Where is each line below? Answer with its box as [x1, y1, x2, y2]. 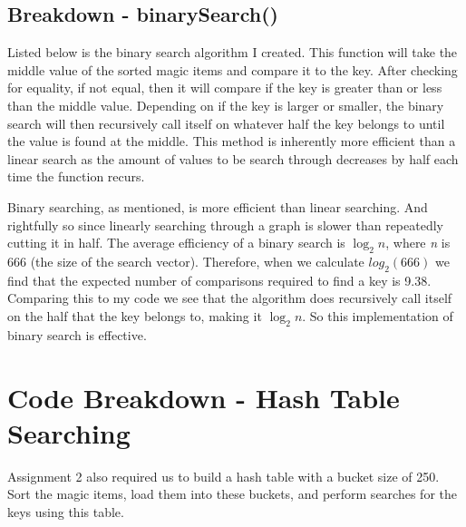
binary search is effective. [7, 325, 147, 344]
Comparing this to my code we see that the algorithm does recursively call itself [7, 288, 452, 307]
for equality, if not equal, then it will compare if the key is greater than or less [7, 78, 442, 97]
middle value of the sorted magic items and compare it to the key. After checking [7, 60, 458, 79]
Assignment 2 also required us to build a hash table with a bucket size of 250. [7, 466, 440, 485]
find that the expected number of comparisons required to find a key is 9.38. [7, 270, 432, 289]
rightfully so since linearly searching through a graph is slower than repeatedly [7, 215, 443, 234]
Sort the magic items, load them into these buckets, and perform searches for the [7, 484, 457, 503]
